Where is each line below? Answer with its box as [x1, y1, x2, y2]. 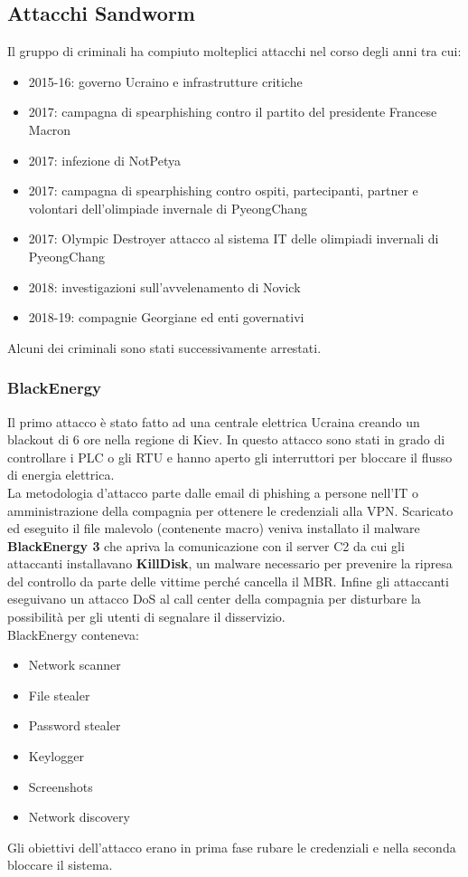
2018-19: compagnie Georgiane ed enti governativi [28, 308, 304, 327]
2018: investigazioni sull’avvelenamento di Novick [28, 277, 301, 296]
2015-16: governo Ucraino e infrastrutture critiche [28, 71, 303, 91]
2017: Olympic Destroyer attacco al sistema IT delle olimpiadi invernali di [28, 229, 439, 248]
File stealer [28, 685, 90, 704]
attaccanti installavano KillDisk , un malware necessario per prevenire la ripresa [7, 554, 453, 573]
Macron [28, 119, 71, 138]
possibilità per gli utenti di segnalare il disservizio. [7, 607, 285, 626]
